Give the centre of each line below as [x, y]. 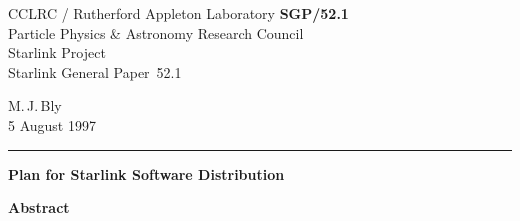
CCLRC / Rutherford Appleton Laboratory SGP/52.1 [178, 13]
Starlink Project [57, 52]
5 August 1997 [52, 124]
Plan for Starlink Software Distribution [146, 173]
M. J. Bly [35, 105]
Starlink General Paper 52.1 [95, 71]
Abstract [39, 207]
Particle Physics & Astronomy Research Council [156, 32]
